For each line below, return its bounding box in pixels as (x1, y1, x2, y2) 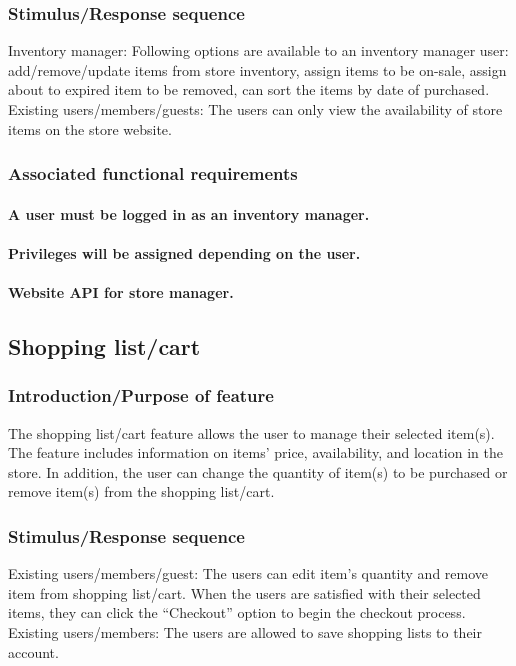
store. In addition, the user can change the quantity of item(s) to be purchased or (8, 461, 508, 482)
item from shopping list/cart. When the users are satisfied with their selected (8, 582, 481, 603)
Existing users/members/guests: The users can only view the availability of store (8, 99, 503, 119)
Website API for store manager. (8, 282, 234, 302)
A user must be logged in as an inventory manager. (8, 203, 370, 224)
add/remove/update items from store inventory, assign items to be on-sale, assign (8, 59, 507, 80)
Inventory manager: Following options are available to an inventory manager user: (8, 40, 509, 61)
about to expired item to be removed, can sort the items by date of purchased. (8, 79, 490, 100)
